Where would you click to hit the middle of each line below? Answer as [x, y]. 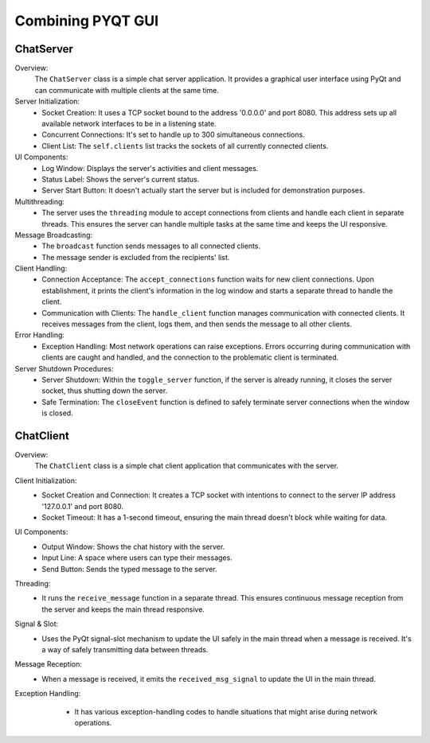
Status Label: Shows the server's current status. [121, 179]
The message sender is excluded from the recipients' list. [136, 257]
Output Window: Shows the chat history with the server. [133, 547]
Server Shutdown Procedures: [64, 368]
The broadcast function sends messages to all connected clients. [151, 246]
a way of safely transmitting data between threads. [125, 649]
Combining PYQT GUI [87, 21]
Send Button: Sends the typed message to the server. [129, 569]
